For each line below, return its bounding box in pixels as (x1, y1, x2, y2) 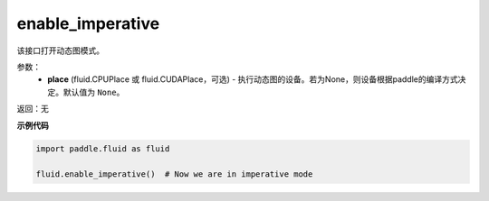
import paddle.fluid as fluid (35, 144, 170, 154)
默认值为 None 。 (62, 87, 125, 97)
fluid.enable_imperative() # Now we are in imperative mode (35, 169, 313, 179)
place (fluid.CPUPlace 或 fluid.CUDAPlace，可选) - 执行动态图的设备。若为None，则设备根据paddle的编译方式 (47, 74, 458, 85)
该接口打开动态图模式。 (16, 45, 104, 56)
